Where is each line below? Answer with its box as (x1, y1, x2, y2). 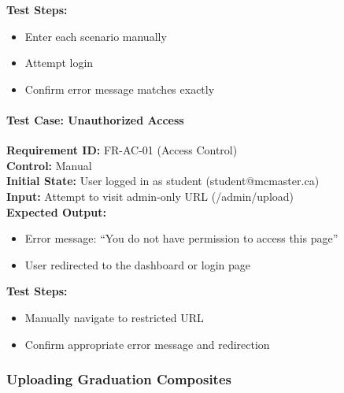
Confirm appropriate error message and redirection (24, 336, 270, 352)
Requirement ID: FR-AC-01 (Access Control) (6, 142, 238, 158)
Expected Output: (6, 203, 106, 220)
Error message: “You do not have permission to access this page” (24, 230, 338, 247)
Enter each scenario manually (24, 28, 167, 44)
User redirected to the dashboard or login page (24, 256, 250, 273)
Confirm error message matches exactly (24, 80, 215, 97)
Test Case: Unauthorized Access (6, 111, 184, 128)
